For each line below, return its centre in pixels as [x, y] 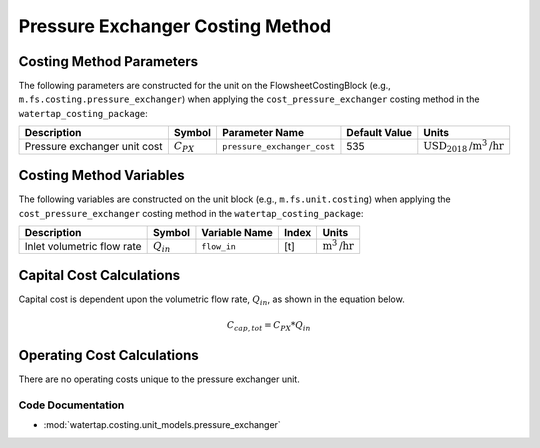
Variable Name [237, 232]
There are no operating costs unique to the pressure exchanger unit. [159, 379]
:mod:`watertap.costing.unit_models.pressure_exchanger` [162, 425]
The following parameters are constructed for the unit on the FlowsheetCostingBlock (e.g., [205, 86]
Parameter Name [263, 133]
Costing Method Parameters [108, 61]
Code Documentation [71, 405]
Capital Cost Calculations [99, 275]
